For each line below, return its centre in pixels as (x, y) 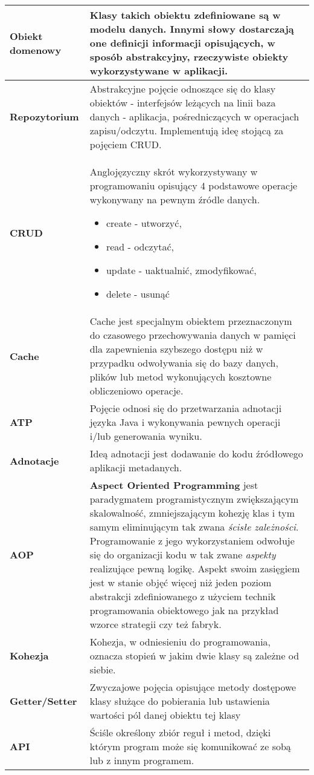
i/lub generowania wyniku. (146, 436)
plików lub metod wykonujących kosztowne (181, 377)
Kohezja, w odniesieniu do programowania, (180, 642)
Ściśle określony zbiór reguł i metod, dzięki (180, 732)
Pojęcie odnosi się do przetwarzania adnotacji (186, 408)
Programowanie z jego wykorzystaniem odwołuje (192, 541)
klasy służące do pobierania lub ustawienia (180, 701)
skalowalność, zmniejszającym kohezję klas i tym (192, 513)
